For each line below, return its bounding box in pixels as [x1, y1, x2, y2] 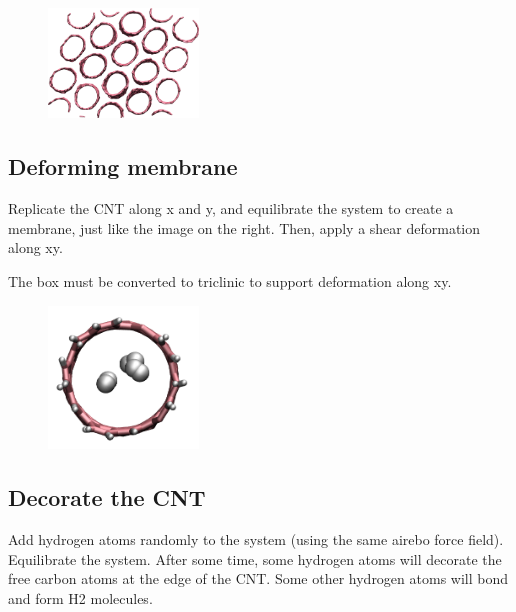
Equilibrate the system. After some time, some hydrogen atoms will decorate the [8, 548, 502, 569]
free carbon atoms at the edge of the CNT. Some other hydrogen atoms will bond [8, 568, 509, 589]
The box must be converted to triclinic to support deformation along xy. [8, 270, 452, 291]
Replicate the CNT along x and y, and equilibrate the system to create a [8, 198, 454, 219]
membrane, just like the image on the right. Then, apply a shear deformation [8, 217, 481, 238]
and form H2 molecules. [8, 588, 153, 609]
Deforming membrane [8, 151, 238, 182]
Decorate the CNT [8, 482, 206, 513]
